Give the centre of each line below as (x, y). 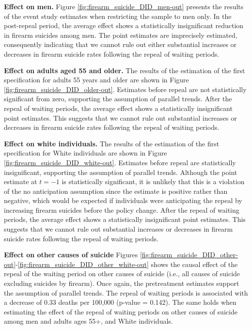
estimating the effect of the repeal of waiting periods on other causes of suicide (121, 311)
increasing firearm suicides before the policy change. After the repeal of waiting (122, 210)
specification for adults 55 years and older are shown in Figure (96, 80)
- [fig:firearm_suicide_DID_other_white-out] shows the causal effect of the (127, 264)
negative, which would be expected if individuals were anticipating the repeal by (123, 200)
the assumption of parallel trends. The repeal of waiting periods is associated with (126, 292)
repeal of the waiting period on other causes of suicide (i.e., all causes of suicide (122, 274)
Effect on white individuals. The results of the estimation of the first (112, 143)
